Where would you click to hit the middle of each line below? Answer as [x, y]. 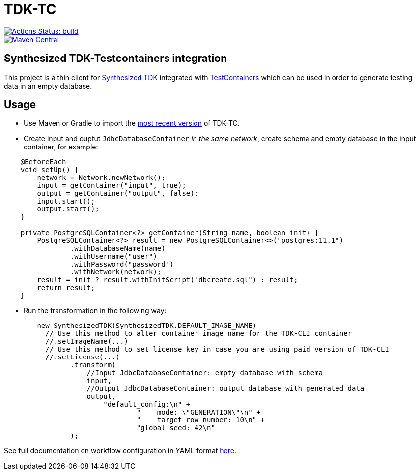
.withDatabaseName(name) [118, 249]
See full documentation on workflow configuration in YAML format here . [120, 451]
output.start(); [68, 209]
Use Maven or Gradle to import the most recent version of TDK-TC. [132, 123]
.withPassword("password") [122, 264]
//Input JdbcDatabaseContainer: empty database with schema [205, 373]
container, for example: [61, 147]
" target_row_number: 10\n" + [201, 420]
